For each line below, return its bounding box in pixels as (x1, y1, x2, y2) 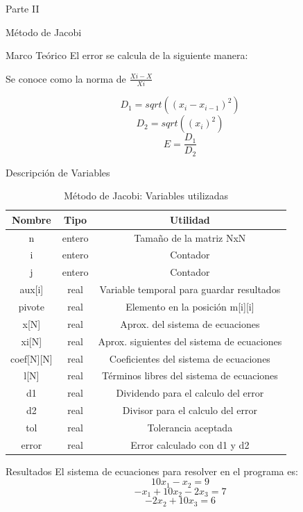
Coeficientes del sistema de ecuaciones (109, 351, 270, 365)
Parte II (6, 1, 40, 15)
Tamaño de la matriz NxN (134, 230, 246, 245)
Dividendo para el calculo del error (116, 386, 264, 400)
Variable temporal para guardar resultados (99, 282, 281, 297)
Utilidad (169, 212, 210, 226)
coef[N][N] (10, 351, 53, 365)
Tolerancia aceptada (147, 420, 233, 434)
